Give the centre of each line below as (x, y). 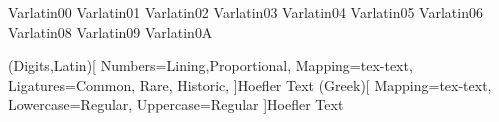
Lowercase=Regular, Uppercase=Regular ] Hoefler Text (176, 104)
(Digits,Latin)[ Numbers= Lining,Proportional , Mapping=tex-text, (210, 65)
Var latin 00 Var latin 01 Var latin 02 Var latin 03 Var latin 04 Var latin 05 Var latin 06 (245, 12)
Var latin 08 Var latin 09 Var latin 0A (110, 31)
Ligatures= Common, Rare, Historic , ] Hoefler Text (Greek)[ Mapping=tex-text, (250, 84)
